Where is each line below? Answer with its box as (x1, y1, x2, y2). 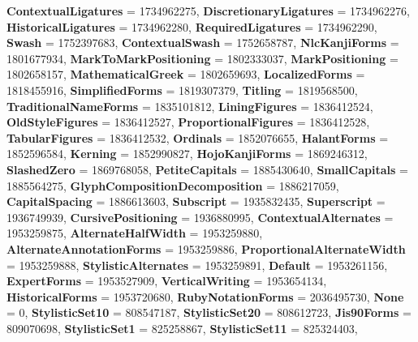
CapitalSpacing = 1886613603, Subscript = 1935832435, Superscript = (6, 193, 386, 210)
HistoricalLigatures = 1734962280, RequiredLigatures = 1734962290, (6, 18, 377, 35)
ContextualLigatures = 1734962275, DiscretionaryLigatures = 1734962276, (6, 2, 410, 19)
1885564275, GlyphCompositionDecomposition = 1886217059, (6, 177, 339, 194)
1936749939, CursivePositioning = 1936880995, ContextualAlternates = (6, 208, 394, 225)
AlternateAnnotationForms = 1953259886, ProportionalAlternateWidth (6, 240, 406, 257)
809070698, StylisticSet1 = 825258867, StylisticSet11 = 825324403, (6, 319, 358, 336)
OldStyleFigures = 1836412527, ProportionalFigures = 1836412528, (6, 113, 370, 130)
